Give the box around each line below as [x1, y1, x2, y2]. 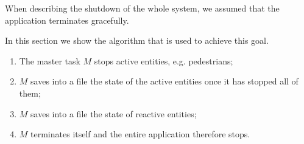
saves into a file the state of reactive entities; [30, 107, 197, 120]
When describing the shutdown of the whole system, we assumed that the [5, 2, 280, 14]
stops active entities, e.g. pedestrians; [94, 54, 233, 67]
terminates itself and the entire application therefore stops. [30, 128, 250, 140]
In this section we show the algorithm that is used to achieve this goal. [5, 34, 269, 47]
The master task [19, 54, 80, 67]
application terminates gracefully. [5, 13, 129, 26]
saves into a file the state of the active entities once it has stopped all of [30, 75, 299, 87]
